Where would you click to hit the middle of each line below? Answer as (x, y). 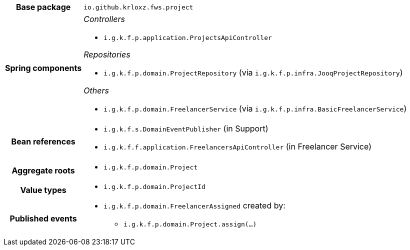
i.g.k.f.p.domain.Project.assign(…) (190, 224)
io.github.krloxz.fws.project (138, 7)
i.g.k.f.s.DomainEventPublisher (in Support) (186, 128)
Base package (43, 7)
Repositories (107, 54)
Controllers (104, 19)
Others (96, 90)
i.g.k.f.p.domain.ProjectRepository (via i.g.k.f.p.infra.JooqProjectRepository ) (253, 72)
